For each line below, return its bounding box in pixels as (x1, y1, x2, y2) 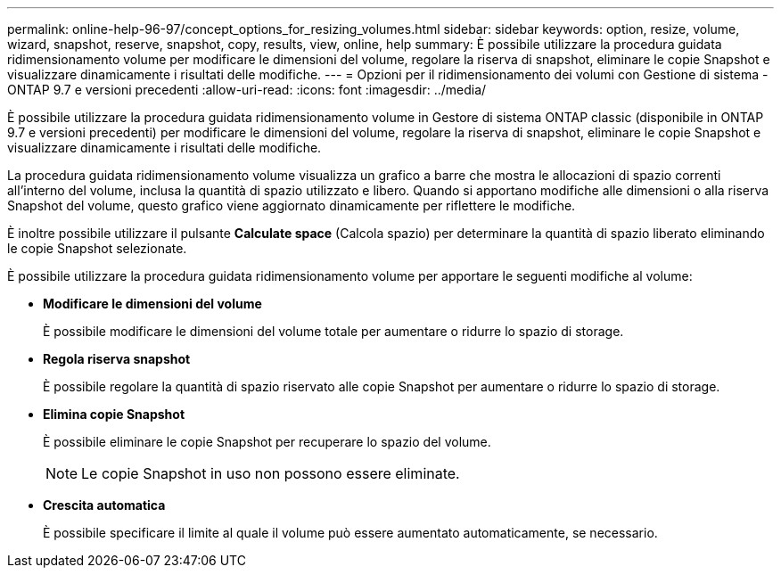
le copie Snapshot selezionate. (7, 241, 187, 256)
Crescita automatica (43, 497, 166, 513)
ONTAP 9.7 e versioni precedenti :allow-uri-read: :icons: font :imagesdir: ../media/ (7, 82, 487, 97)
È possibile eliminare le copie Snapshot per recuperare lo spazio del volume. (43, 434, 491, 449)
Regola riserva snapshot (43, 351, 191, 366)
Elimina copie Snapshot (43, 407, 185, 422)
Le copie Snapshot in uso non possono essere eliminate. (81, 464, 460, 482)
